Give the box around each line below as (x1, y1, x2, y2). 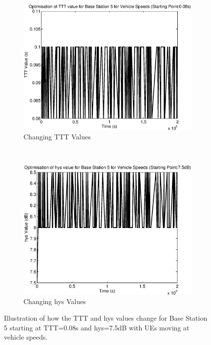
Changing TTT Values (23, 132, 91, 142)
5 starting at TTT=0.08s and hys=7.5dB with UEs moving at (4, 322, 190, 332)
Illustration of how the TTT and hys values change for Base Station (4, 313, 208, 323)
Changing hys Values (23, 296, 86, 307)
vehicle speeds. (4, 332, 48, 342)
